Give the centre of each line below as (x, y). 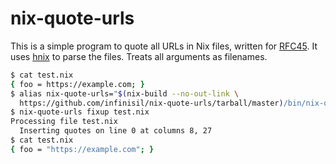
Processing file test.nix (64, 122)
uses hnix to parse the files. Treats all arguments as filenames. (139, 56)
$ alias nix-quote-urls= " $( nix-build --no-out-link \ (125, 93)
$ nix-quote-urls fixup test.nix (80, 112)
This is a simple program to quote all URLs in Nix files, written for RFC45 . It (164, 46)
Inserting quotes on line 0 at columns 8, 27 (116, 131)
